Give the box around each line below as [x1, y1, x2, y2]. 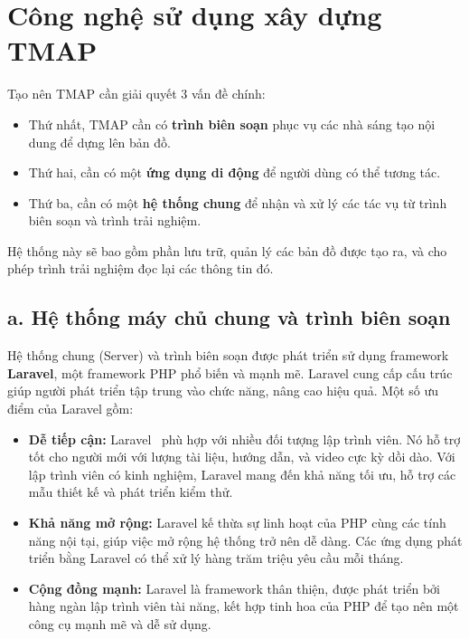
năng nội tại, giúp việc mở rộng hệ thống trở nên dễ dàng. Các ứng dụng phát [28, 530, 463, 549]
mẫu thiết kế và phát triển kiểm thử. [28, 482, 233, 501]
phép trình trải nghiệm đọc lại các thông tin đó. [7, 259, 274, 278]
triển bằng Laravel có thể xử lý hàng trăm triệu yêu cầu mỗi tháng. [28, 548, 404, 567]
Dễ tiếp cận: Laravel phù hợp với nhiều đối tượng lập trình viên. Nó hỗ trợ [28, 429, 461, 448]
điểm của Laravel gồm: [7, 399, 134, 418]
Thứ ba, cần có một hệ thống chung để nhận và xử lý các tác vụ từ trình [28, 193, 447, 212]
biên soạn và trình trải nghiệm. [28, 211, 202, 230]
